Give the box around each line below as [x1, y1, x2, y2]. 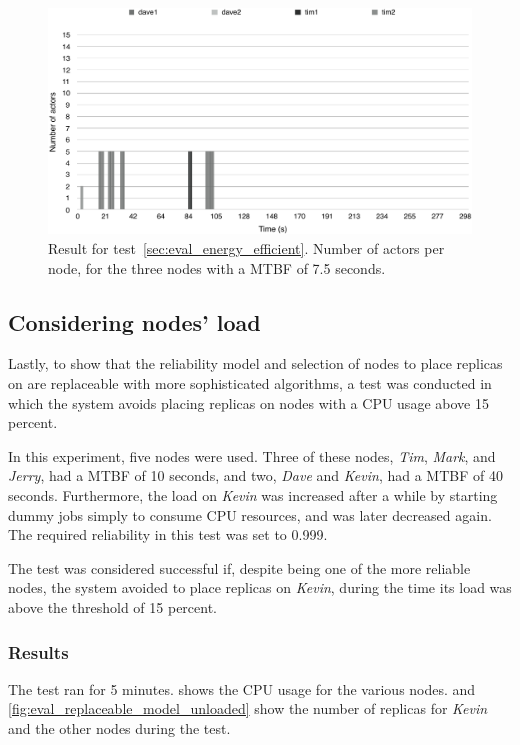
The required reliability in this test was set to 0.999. [8, 524, 328, 545]
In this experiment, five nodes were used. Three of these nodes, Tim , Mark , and [8, 445, 496, 466]
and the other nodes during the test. [8, 718, 231, 738]
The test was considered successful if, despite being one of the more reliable [8, 557, 471, 578]
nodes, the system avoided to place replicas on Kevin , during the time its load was [8, 577, 512, 598]
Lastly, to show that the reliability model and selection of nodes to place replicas [8, 353, 503, 374]
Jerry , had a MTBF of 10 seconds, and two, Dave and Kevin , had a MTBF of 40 [8, 465, 503, 486]
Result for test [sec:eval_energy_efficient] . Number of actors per [48, 238, 445, 259]
